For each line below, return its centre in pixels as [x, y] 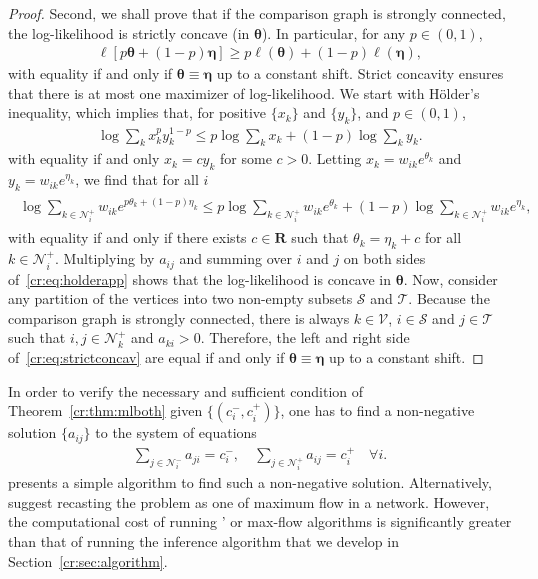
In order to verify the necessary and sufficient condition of [186, 390]
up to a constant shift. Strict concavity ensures [360, 73]
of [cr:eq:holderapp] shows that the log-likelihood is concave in [200, 278]
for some [246, 158]
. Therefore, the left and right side [305, 337]
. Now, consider [450, 278]
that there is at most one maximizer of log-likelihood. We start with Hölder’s [244, 92]
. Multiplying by [104, 258]
